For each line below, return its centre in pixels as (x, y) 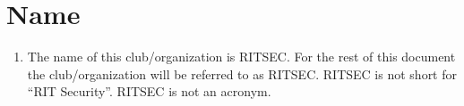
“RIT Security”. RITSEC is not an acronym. (149, 91)
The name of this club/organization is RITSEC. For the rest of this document (241, 57)
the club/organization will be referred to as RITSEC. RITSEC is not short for (242, 73)
